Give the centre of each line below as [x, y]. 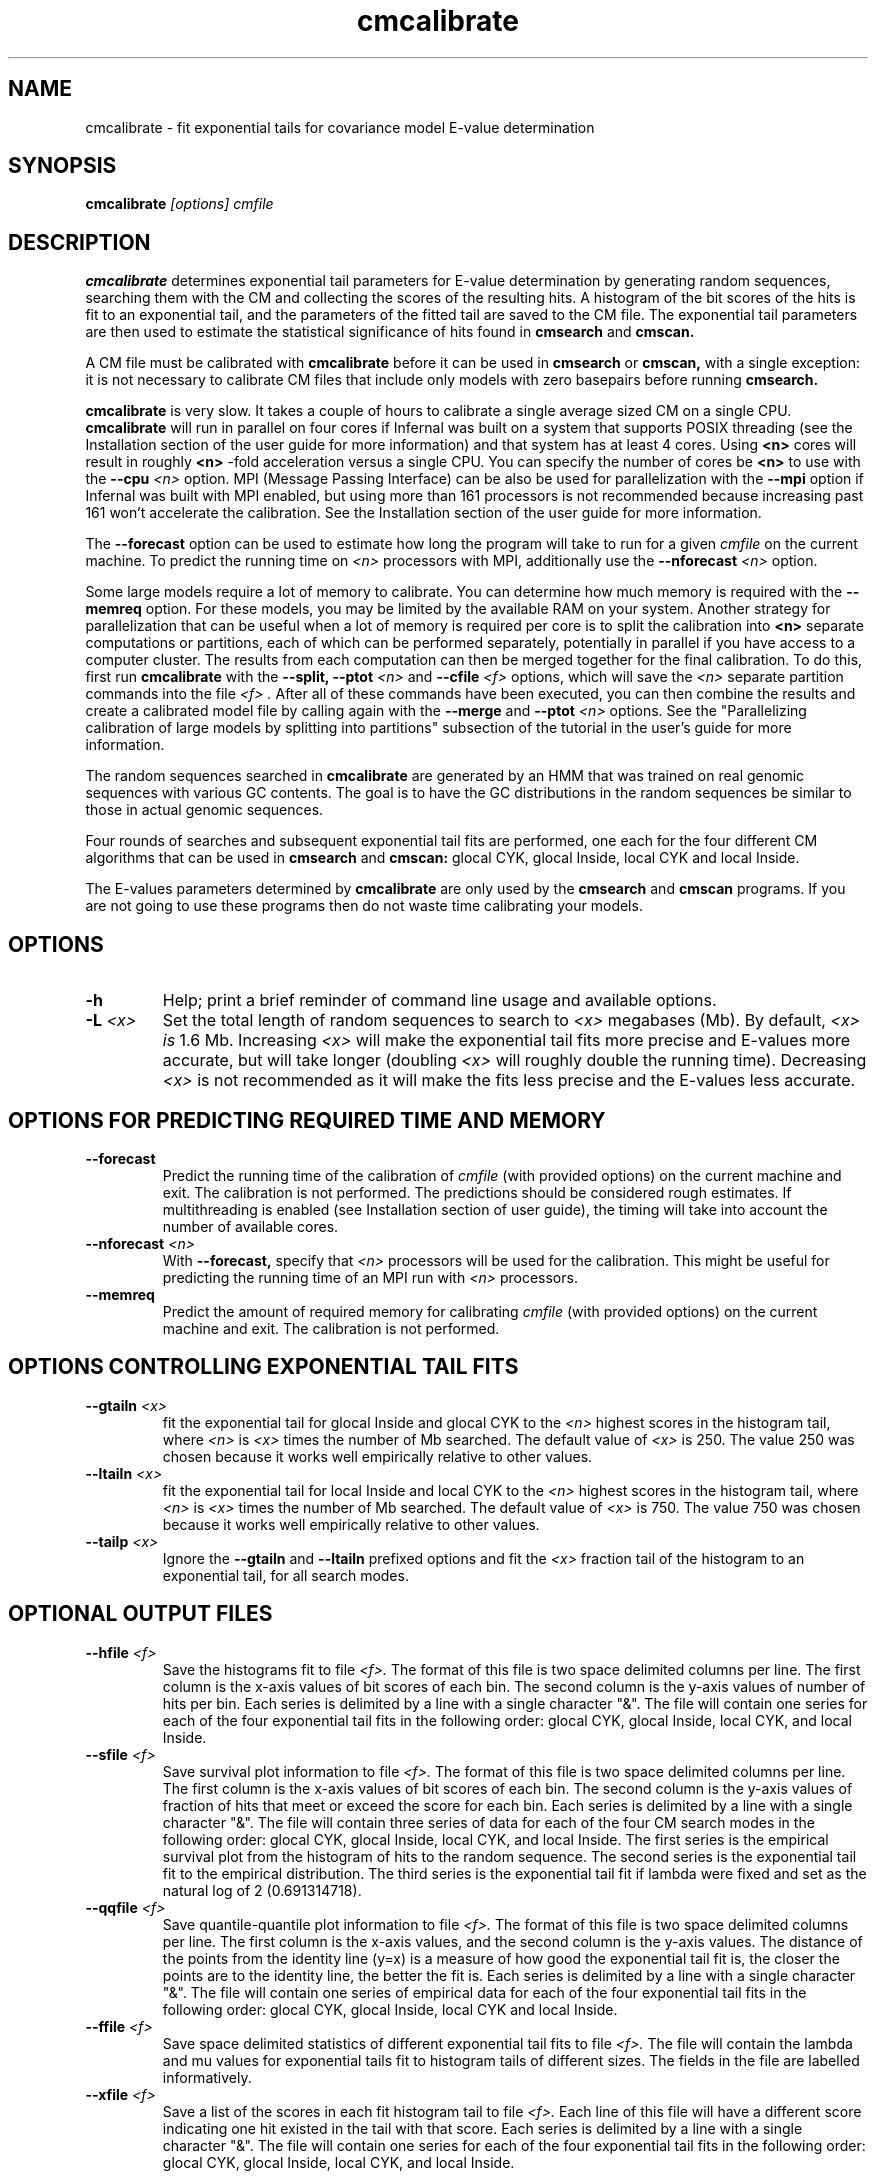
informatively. [207, 2077]
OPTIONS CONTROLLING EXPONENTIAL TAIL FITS [263, 1367]
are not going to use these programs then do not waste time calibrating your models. [364, 906]
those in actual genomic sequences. [204, 810]
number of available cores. [250, 1226]
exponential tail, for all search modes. [285, 1575]
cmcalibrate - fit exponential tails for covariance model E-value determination [340, 127]
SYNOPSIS [62, 166]
